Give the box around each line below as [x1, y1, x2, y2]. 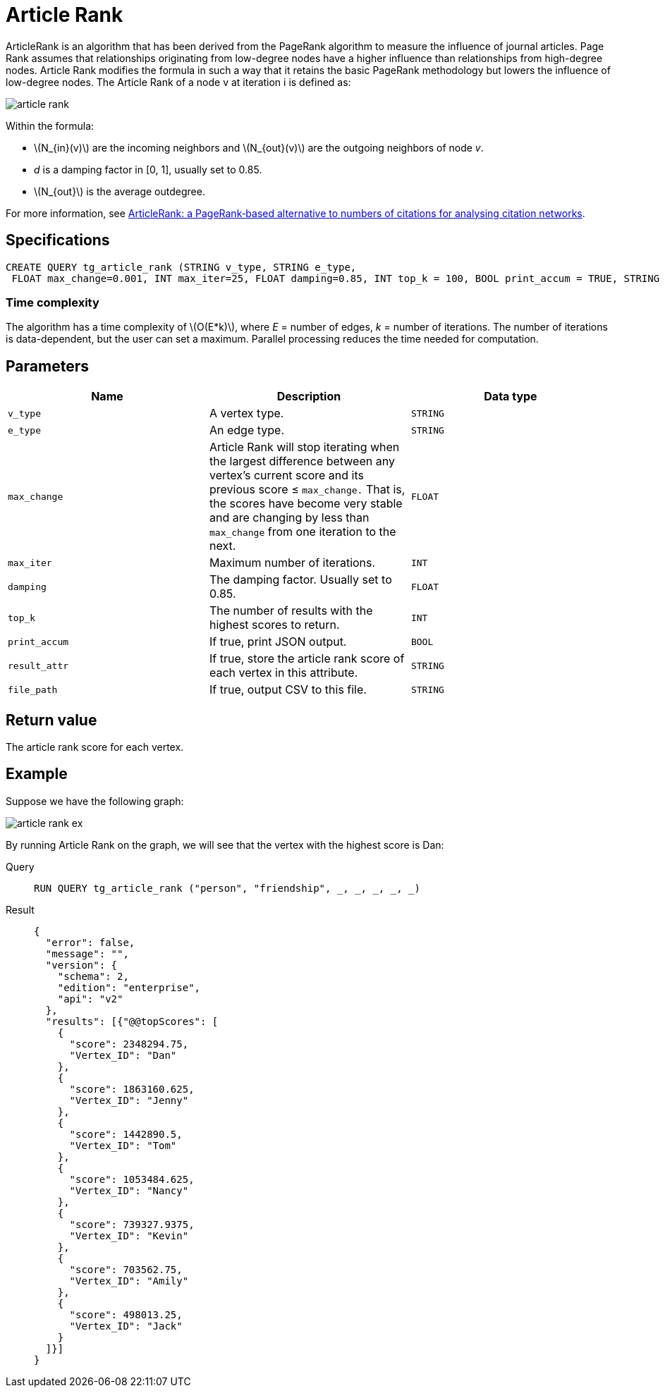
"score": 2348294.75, [69, 1038, 189, 1050]
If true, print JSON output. [209, 634, 347, 649]
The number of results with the [209, 603, 373, 618]
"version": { [45, 959, 118, 971]
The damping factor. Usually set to [209, 572, 392, 587]
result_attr [8, 660, 69, 671]
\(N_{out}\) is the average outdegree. [34, 185, 205, 197]
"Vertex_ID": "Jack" [69, 1320, 183, 1332]
